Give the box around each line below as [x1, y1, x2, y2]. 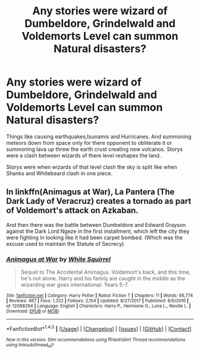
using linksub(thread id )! [6, 342, 54, 349]
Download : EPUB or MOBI [6, 308, 60, 314]
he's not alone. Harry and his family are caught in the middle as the [20, 275, 186, 282]
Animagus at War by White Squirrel [6, 255, 111, 263]
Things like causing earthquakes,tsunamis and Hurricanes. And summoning [6, 132, 192, 140]
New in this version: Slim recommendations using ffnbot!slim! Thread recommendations [6, 337, 186, 343]
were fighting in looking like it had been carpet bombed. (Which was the [6, 233, 183, 241]
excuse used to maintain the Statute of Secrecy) [6, 240, 124, 247]
